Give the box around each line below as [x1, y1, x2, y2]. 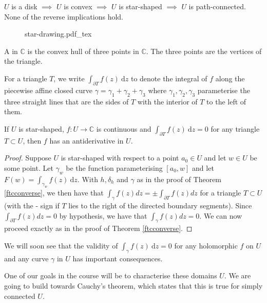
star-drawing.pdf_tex [25, 28, 92, 39]
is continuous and [96, 123, 151, 134]
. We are [224, 270, 251, 281]
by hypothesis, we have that [59, 210, 147, 221]
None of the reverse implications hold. [4, 11, 124, 22]
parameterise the [197, 84, 250, 95]
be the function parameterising [66, 162, 163, 173]
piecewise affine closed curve [4, 84, 93, 95]
